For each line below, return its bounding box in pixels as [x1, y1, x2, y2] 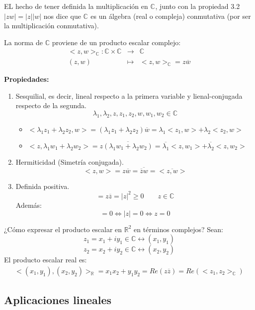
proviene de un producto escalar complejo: [52, 37, 181, 47]
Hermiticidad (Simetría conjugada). [15, 156, 124, 167]
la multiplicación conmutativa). [4, 20, 99, 31]
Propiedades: [4, 74, 49, 84]
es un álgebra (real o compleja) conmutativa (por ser [90, 10, 251, 21]
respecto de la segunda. [15, 100, 86, 111]
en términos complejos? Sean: [134, 224, 223, 234]
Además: [15, 199, 42, 210]
